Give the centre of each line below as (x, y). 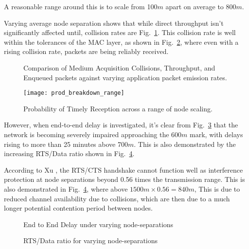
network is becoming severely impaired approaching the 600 (93, 134)
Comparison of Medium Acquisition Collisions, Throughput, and (119, 67)
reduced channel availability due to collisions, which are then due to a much (117, 198)
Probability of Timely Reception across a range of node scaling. (118, 108)
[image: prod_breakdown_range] (74, 93)
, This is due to (217, 188)
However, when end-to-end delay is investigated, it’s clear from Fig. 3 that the (121, 125)
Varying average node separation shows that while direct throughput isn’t (114, 23)
